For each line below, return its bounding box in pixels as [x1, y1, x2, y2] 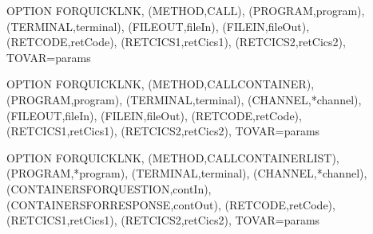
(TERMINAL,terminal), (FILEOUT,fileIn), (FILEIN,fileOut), [6, 18, 310, 34]
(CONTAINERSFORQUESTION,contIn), [6, 180, 212, 197]
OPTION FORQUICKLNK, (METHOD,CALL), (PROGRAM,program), [6, 2, 365, 18]
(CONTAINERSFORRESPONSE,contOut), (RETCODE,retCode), [6, 196, 335, 213]
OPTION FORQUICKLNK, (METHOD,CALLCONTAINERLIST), [6, 149, 339, 166]
